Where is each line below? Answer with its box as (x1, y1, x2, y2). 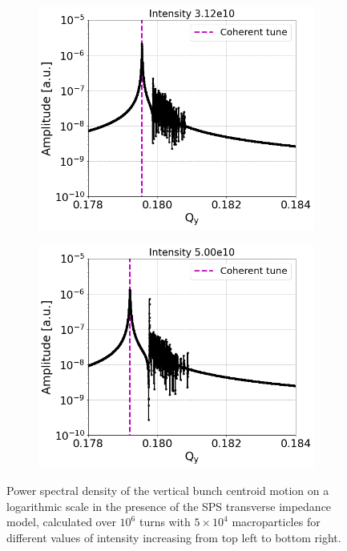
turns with (139, 513, 191, 530)
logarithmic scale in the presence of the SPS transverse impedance (6, 497, 332, 514)
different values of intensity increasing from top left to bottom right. (6, 529, 341, 545)
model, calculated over (6, 513, 116, 530)
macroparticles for (232, 513, 321, 530)
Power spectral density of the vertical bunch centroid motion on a (6, 482, 329, 499)
